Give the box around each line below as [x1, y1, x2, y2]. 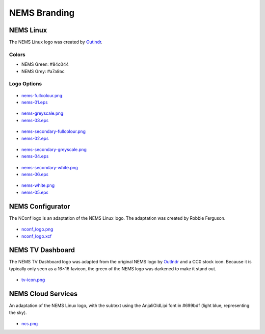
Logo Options [9, 80, 42, 87]
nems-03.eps [21, 117, 49, 123]
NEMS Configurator [9, 202, 71, 210]
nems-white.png [21, 182, 55, 188]
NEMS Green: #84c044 [21, 61, 69, 67]
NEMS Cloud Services [9, 290, 78, 298]
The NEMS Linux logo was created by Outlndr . [9, 39, 103, 45]
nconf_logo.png [21, 226, 53, 232]
